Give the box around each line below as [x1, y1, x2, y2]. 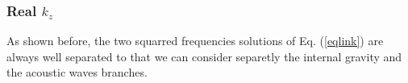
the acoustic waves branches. [6, 64, 148, 81]
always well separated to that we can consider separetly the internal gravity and [6, 48, 402, 64]
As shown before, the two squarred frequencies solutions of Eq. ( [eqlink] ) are [6, 32, 384, 49]
